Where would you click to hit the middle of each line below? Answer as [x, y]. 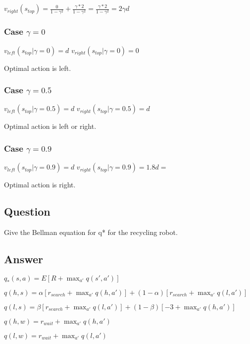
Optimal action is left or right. [50, 126]
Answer [24, 259]
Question [27, 211]
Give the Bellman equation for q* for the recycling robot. [91, 232]
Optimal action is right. [40, 185]
